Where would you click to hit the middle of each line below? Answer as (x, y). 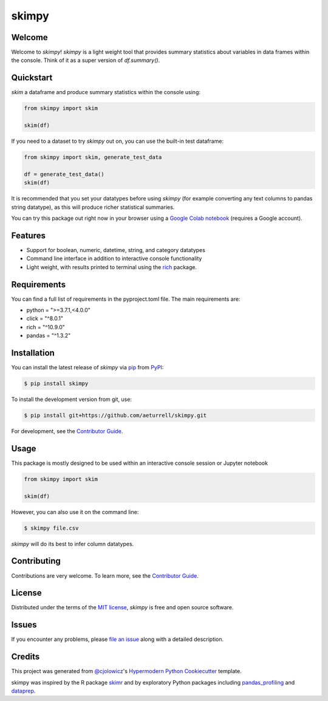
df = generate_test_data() (64, 174)
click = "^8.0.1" (45, 318)
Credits (26, 657)
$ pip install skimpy (56, 384)
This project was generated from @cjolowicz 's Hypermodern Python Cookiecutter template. (127, 671)
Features (28, 235)
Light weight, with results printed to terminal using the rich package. (112, 267)
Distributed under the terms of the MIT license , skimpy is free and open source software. (122, 607)
